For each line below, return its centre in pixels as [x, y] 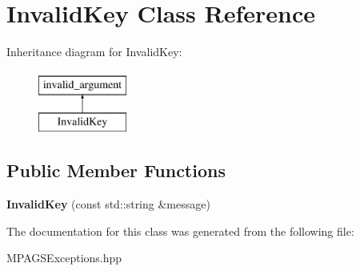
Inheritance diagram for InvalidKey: [94, 52]
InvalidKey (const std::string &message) [108, 204]
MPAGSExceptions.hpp [64, 258]
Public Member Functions [116, 170]
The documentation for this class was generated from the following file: [180, 231]
